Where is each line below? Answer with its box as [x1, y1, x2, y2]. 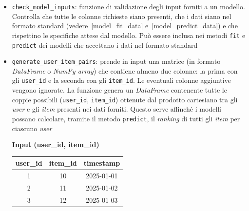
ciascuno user [12, 123, 52, 133]
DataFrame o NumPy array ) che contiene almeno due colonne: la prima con [12, 65, 238, 76]
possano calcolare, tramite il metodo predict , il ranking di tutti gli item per [12, 113, 240, 123]
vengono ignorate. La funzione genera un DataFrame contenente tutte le [12, 85, 227, 95]
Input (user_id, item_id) [12, 139, 99, 150]
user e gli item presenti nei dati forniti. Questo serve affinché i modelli [12, 104, 222, 114]
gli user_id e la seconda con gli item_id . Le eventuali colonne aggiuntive [12, 75, 231, 85]
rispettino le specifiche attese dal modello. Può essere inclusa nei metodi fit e [12, 30, 246, 40]
